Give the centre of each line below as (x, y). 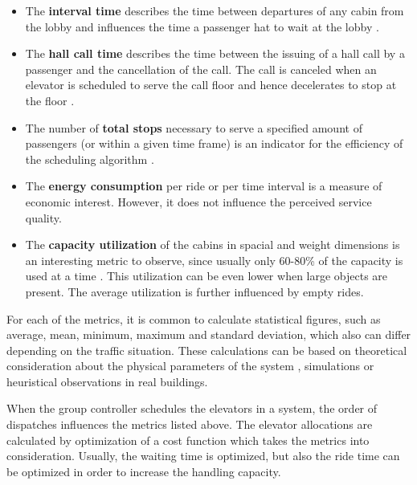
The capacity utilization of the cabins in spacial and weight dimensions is (213, 245)
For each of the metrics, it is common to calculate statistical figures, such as (194, 318)
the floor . (50, 100)
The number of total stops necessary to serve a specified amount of (194, 127)
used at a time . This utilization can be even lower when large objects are (206, 276)
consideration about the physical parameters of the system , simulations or (190, 366)
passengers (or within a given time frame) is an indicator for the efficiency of (214, 143)
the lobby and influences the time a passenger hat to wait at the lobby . (202, 26)
